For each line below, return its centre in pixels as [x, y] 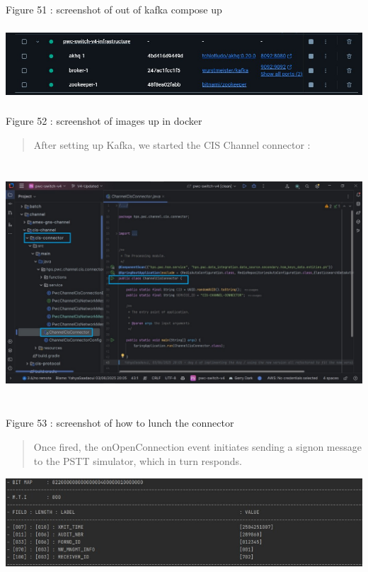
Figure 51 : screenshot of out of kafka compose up [114, 9]
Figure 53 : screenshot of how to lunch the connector [120, 423]
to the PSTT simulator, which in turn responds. [138, 460]
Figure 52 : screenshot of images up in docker [104, 121]
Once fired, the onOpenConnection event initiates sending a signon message [197, 447]
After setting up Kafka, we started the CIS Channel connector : [172, 144]
